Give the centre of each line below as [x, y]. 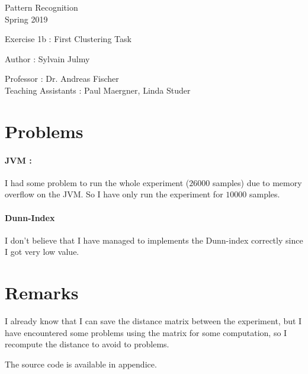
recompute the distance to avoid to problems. [87, 344]
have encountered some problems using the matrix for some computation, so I [146, 332]
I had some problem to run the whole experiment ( [97, 182]
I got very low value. [42, 252]
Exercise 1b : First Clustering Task [68, 39]
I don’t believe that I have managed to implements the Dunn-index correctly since [154, 240]
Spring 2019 [26, 19]
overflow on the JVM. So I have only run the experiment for [114, 194]
